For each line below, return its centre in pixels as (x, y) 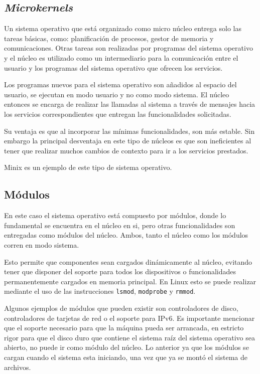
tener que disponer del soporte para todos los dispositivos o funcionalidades (120, 271)
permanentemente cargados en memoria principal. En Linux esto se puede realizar (130, 281)
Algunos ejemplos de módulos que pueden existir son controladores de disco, (121, 308)
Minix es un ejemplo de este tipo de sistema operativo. (88, 167)
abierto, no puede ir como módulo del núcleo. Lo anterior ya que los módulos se (126, 347)
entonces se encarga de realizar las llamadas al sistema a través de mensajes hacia (130, 104)
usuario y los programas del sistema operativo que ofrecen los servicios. (113, 67)
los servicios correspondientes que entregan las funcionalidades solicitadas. (118, 114)
